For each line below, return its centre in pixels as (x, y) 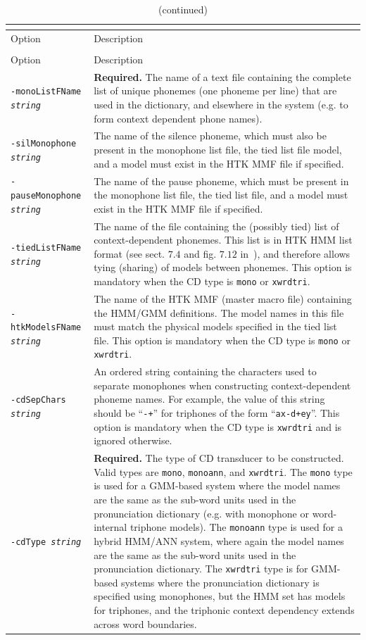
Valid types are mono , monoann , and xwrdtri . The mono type (223, 471)
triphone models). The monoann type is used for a (236, 527)
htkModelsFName (46, 328)
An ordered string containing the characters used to (205, 371)
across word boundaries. (145, 623)
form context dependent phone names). (178, 118)
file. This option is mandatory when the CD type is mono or (222, 340)
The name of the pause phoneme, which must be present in (221, 181)
